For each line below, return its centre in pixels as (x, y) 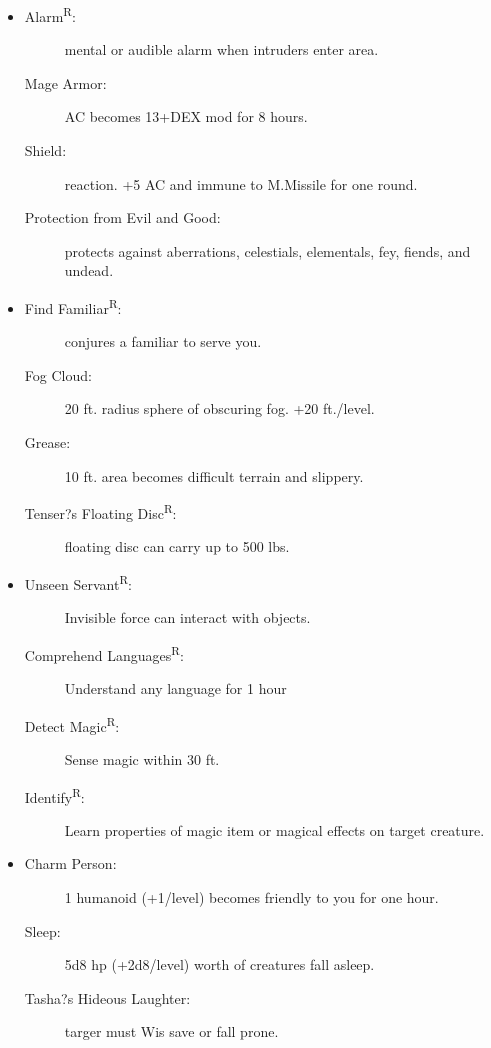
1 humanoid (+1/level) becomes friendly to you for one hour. (251, 897)
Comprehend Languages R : (104, 653)
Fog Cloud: (58, 374)
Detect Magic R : (72, 724)
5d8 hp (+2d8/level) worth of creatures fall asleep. (219, 964)
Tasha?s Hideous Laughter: (107, 997)
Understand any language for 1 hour (175, 688)
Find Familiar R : (73, 306)
